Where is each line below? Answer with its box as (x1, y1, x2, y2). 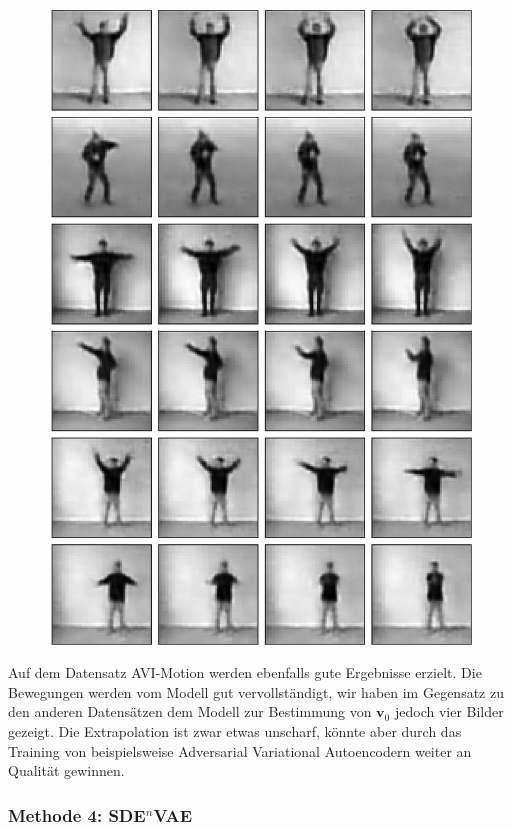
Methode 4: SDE (8, 802, 146, 827)
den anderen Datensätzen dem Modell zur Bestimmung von (8, 701, 372, 722)
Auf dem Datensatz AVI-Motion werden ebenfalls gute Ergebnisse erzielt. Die (8, 662, 482, 683)
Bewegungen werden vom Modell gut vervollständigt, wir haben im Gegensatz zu (8, 681, 504, 702)
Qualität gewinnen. (8, 760, 125, 781)
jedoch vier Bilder (394, 701, 504, 722)
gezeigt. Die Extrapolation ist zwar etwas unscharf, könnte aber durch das (8, 720, 462, 741)
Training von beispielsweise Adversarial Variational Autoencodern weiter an (8, 740, 472, 761)
